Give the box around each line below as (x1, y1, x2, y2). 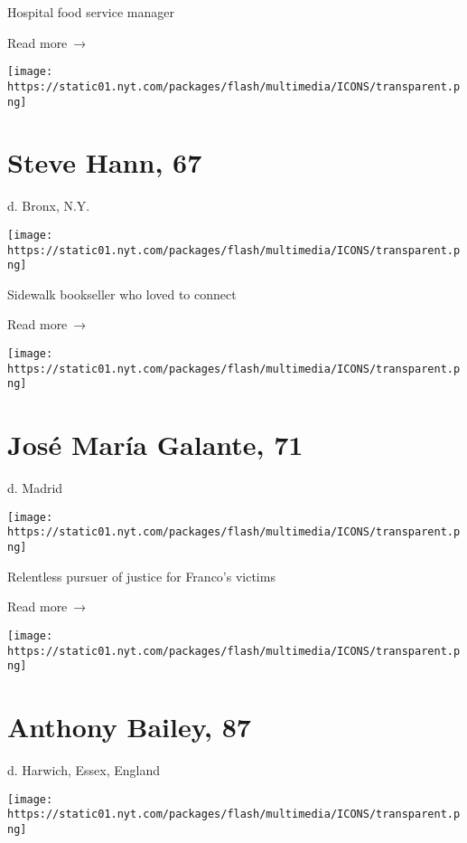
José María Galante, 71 (7, 426, 304, 463)
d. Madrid (7, 478, 63, 497)
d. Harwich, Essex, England (7, 760, 160, 779)
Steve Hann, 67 (7, 144, 202, 181)
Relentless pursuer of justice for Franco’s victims (7, 566, 276, 585)
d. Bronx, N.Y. (7, 196, 90, 215)
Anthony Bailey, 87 (7, 708, 251, 745)
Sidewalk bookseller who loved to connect (7, 284, 237, 303)
